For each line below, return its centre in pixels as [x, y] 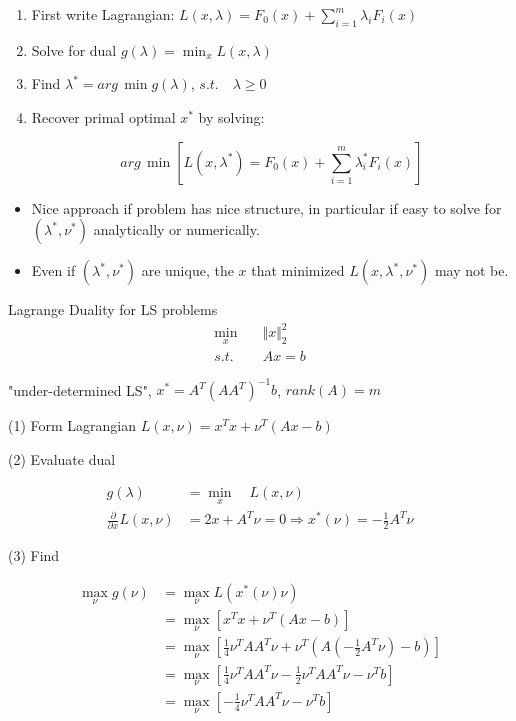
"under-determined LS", [80, 389]
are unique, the [187, 270]
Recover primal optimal [103, 116]
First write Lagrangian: [103, 14]
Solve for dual [74, 49]
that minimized [298, 270]
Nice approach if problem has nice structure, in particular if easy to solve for [266, 207]
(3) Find [34, 555]
